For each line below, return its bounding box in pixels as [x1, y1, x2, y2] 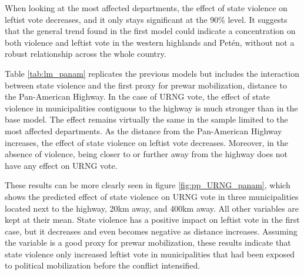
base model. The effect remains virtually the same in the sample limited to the [5, 113, 288, 125]
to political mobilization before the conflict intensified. [5, 259, 201, 271]
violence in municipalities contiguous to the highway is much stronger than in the [5, 101, 298, 114]
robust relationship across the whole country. [5, 47, 166, 60]
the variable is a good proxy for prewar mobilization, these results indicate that [5, 236, 291, 249]
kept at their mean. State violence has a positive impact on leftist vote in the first [5, 213, 300, 226]
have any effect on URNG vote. [5, 159, 118, 171]
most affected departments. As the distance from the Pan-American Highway [5, 124, 282, 137]
